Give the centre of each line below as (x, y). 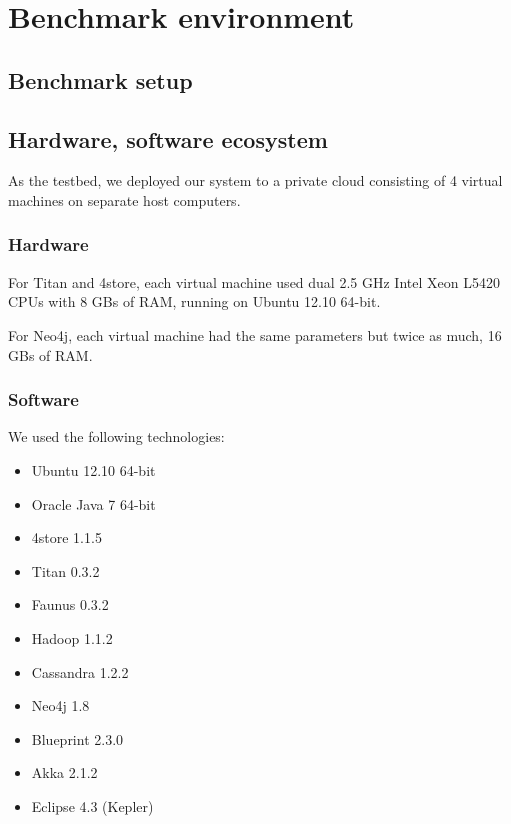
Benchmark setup (100, 79)
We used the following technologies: (116, 436)
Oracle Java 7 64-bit (93, 503)
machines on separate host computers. (124, 199)
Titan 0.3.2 (65, 570)
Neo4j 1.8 (60, 705)
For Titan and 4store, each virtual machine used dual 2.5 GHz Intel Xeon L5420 (254, 281)
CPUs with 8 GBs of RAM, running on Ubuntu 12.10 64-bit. (194, 301)
